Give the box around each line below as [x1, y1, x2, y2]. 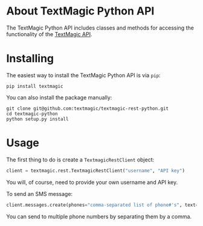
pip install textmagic [6, 83, 63, 89]
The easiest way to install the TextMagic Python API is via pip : [6, 71, 161, 79]
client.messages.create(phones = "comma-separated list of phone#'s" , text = [6, 202, 199, 208]
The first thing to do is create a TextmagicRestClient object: [6, 155, 155, 163]
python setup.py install [6, 116, 69, 122]
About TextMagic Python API [6, 4, 155, 18]
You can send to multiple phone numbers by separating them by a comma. [6, 213, 192, 220]
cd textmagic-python [6, 110, 59, 117]
